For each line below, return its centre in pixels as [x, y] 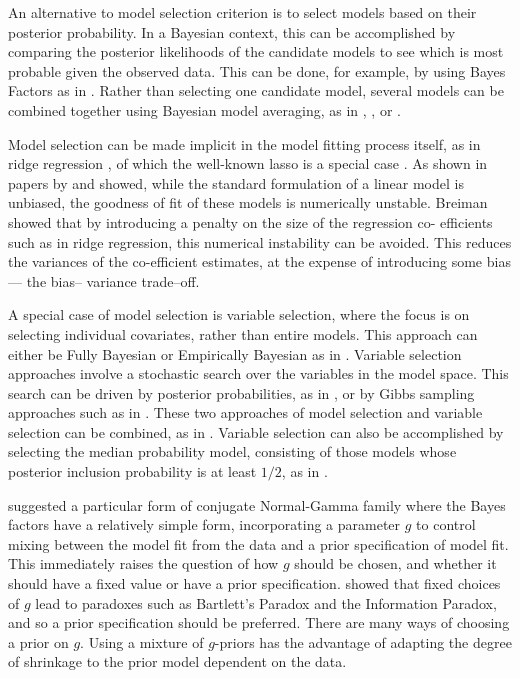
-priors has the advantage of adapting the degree [363, 641]
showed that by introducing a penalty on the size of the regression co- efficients [250, 221]
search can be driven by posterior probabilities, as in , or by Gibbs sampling [241, 392]
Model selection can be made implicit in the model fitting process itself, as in [244, 143]
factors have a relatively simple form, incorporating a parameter [204, 524]
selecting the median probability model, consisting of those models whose [232, 451]
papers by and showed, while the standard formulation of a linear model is [236, 182]
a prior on [38, 641]
